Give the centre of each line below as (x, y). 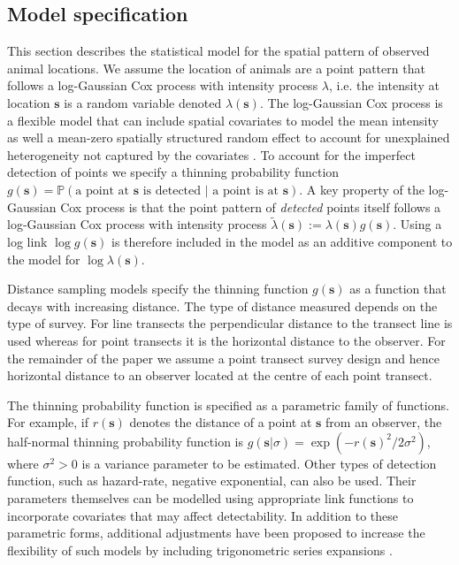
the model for (44, 259)
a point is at (246, 191)
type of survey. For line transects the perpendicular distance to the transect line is (230, 323)
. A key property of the (362, 189)
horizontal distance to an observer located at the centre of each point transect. (220, 375)
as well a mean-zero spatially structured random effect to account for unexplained (229, 137)
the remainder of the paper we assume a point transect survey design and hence (223, 358)
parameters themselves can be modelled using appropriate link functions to (210, 498)
